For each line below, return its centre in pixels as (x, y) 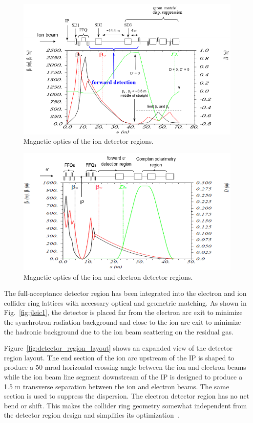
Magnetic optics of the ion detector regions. (89, 141)
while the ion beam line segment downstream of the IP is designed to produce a (123, 377)
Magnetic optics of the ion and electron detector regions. (108, 277)
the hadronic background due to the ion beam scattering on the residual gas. (119, 331)
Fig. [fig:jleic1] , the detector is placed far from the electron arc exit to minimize (123, 312)
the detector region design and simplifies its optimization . (92, 415)
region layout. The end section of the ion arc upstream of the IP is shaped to (119, 357)
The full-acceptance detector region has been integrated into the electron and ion (125, 293)
